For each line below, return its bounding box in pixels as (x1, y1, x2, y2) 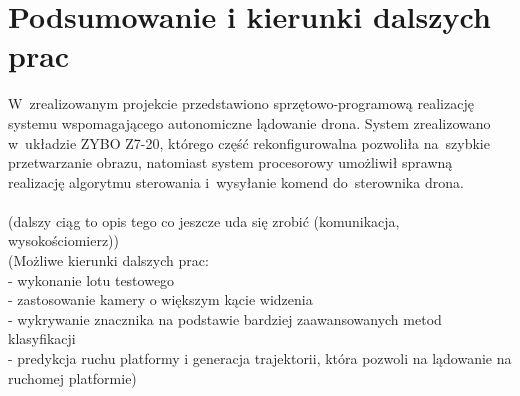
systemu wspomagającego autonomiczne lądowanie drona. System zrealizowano (8, 112, 491, 133)
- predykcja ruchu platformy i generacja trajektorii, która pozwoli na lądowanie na (8, 348, 512, 369)
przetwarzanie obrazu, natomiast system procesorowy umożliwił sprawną (8, 152, 453, 173)
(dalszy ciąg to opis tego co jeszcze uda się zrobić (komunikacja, (8, 210, 400, 231)
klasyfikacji (8, 328, 76, 349)
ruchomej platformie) (8, 367, 137, 388)
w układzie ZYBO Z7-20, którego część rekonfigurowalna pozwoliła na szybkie (8, 132, 490, 153)
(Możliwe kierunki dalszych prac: (8, 250, 209, 271)
